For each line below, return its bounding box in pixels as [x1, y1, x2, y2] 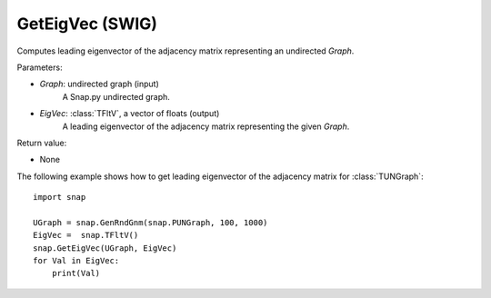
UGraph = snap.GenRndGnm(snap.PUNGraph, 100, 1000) [33, 217, 268, 227]
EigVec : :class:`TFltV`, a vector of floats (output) [39, 108, 220, 119]
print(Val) [51, 268, 101, 279]
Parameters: [16, 62, 63, 73]
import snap [33, 192, 86, 203]
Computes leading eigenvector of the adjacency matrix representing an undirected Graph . [16, 45, 355, 56]
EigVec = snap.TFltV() [33, 230, 139, 241]
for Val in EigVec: [33, 255, 120, 266]
